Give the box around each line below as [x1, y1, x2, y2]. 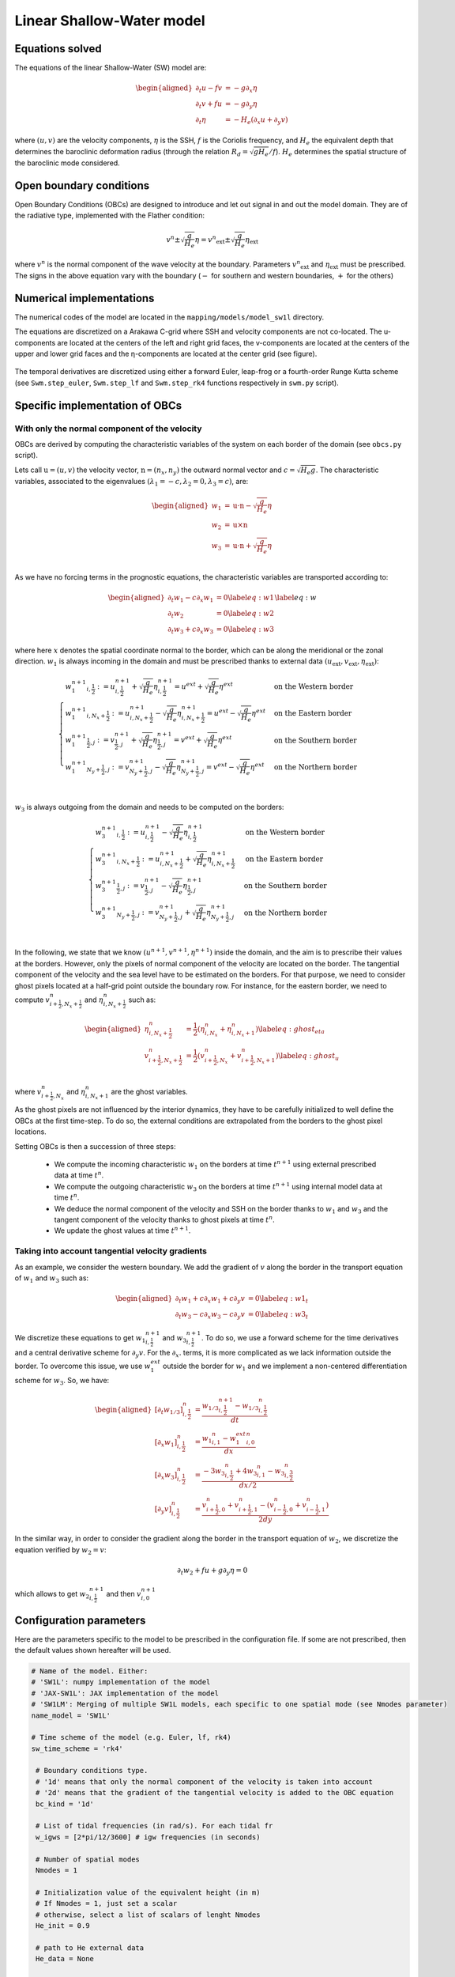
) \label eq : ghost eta [255, 1024, 325, 1035]
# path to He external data [36, 1943, 145, 1952]
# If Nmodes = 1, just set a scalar [36, 1899, 178, 1908]
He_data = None [36, 1954, 95, 1964]
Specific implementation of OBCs [14, 399, 182, 412]
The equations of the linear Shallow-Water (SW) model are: [14, 63, 207, 73]
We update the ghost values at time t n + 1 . [54, 1225, 191, 1235]
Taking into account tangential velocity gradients [14, 1246, 207, 1257]
